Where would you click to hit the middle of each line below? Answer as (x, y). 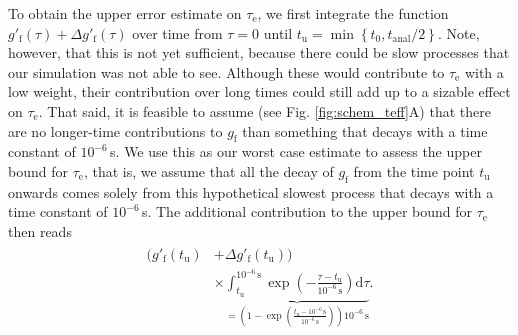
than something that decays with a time (365, 130)
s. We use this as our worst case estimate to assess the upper (296, 151)
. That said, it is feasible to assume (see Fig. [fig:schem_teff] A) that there (264, 110)
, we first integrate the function (353, 13)
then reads (40, 230)
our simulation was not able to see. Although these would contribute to (226, 71)
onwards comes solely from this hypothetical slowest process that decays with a (251, 191)
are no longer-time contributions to (115, 130)
